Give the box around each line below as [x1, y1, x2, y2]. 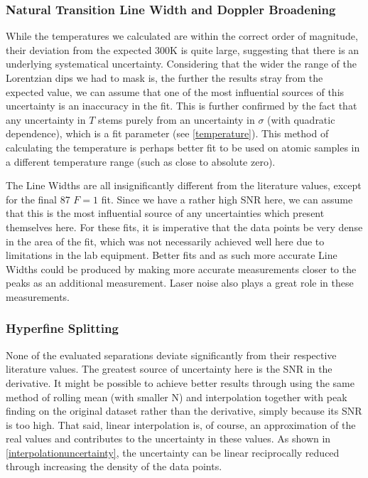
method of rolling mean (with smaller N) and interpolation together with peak [6, 389, 347, 404]
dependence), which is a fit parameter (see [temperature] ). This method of [6, 126, 329, 141]
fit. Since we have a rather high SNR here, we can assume [101, 191, 353, 206]
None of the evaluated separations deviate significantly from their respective [6, 347, 337, 362]
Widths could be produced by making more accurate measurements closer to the [6, 261, 357, 276]
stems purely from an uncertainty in [97, 112, 255, 127]
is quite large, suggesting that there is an [180, 42, 359, 57]
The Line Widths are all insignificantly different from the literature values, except [6, 178, 362, 193]
